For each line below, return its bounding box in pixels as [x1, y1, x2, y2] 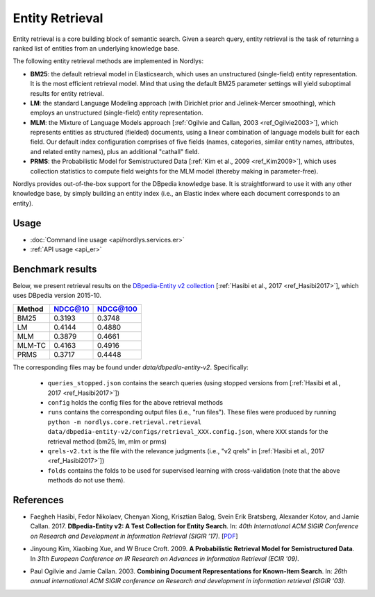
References [12, 494, 64, 506]
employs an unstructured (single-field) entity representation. [30, 108, 203, 117]
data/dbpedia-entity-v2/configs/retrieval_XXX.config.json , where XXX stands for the [47, 428, 328, 436]
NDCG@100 [97, 304, 138, 314]
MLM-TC [17, 340, 47, 350]
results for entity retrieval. [30, 89, 104, 97]
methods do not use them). [47, 476, 125, 485]
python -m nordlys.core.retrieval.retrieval [47, 418, 202, 426]
